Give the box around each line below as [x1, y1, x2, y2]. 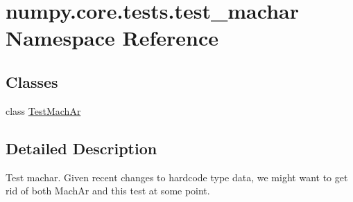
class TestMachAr [6, 103, 81, 118]
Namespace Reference [6, 24, 218, 52]
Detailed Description [6, 137, 157, 158]
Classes [6, 71, 58, 92]
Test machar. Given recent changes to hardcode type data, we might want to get [6, 169, 348, 184]
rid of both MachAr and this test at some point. [6, 183, 210, 198]
